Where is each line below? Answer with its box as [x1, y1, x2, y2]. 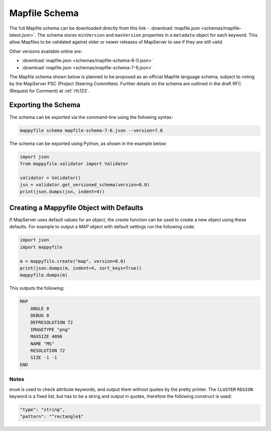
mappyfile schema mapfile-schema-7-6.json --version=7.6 [20, 127, 163, 133]
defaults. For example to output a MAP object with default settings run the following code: [9, 224, 195, 230]
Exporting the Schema [9, 101, 81, 109]
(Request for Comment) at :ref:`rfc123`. [9, 88, 90, 94]
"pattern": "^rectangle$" [20, 414, 84, 419]
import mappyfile [20, 244, 63, 250]
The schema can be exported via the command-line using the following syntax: [9, 114, 173, 120]
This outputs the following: [9, 285, 65, 291]
